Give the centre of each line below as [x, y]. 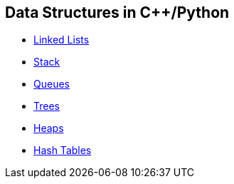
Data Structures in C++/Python [117, 12]
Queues [52, 84]
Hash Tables [63, 150]
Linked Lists [62, 40]
